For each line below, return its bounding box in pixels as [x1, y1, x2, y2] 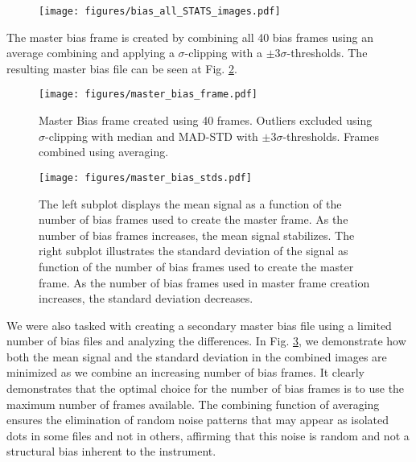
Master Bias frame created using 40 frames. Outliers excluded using [39, 112, 373, 129]
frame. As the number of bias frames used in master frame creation [39, 274, 370, 291]
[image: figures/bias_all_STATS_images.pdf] [39, 6, 281, 17]
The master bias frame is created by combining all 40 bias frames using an [6, 28, 373, 45]
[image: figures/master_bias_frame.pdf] [39, 89, 258, 101]
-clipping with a [184, 44, 263, 61]
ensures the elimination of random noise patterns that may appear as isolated [6, 411, 389, 428]
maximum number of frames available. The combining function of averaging [6, 395, 380, 412]
